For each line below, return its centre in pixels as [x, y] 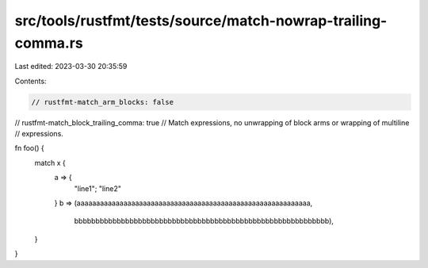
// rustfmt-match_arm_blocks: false [103, 102]
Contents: [31, 81]
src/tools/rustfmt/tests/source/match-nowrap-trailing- [201, 21]
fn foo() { [30, 148]
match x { [50, 163]
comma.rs [49, 43]
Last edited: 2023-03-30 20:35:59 [71, 67]
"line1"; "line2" [98, 188]
